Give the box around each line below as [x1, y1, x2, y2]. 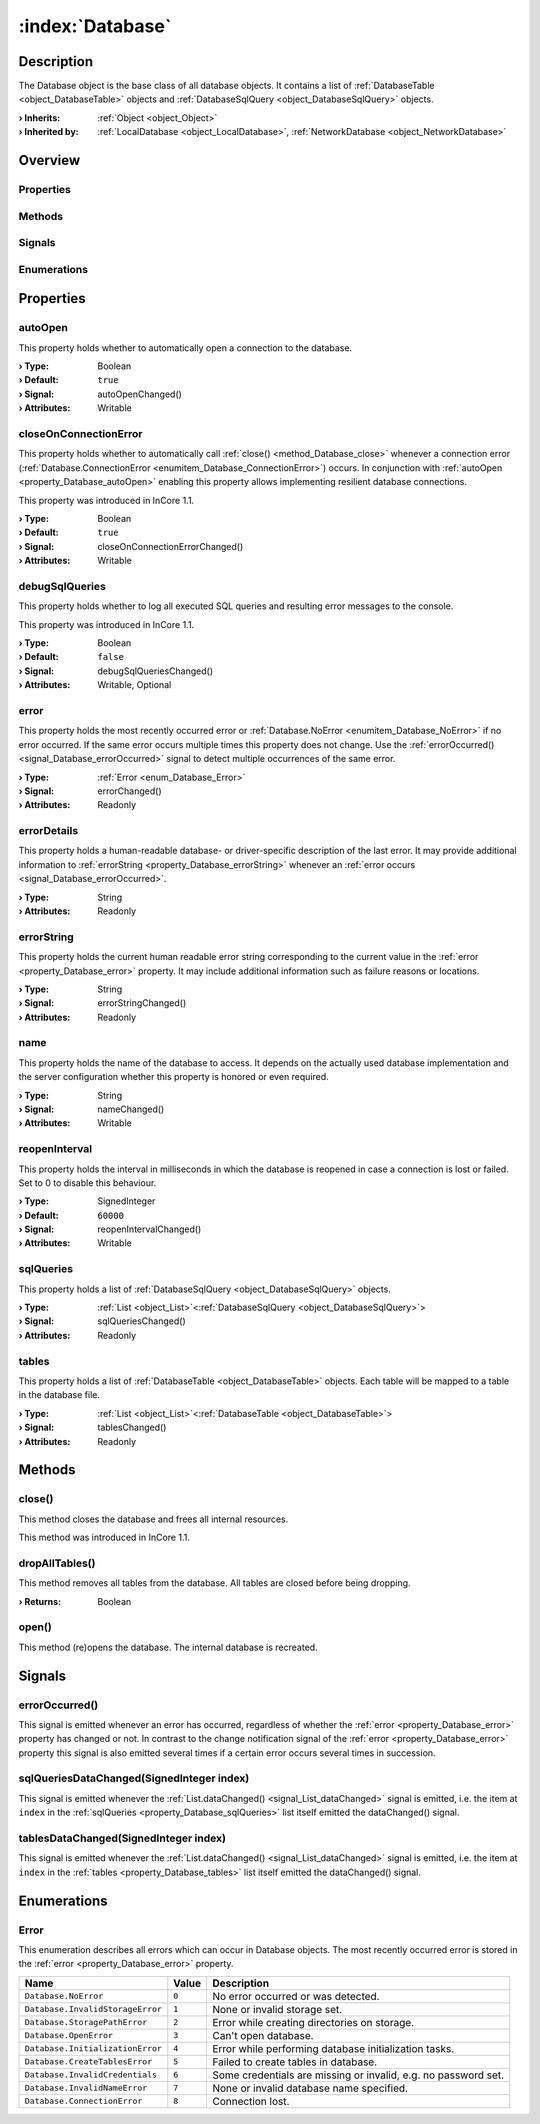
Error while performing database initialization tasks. [211, 2041, 455, 2055]
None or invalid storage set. [211, 2002, 343, 2016]
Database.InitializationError [24, 2043, 162, 2054]
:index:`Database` [18, 15, 172, 37]
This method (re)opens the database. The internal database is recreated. [18, 1641, 319, 1653]
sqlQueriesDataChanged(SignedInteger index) [18, 1771, 250, 1785]
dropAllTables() [18, 1556, 96, 1570]
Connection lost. [211, 2094, 290, 2108]
